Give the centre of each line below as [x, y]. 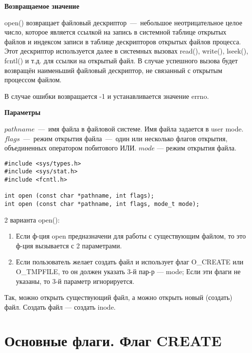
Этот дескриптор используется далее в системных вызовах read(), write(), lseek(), [126, 51]
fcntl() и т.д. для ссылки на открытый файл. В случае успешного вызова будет [121, 60]
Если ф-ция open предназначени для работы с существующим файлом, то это [131, 236]
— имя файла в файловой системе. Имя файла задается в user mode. [141, 128]
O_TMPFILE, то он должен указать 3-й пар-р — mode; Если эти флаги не [128, 271]
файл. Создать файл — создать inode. [60, 307]
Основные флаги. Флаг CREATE [113, 340]
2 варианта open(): [32, 219]
